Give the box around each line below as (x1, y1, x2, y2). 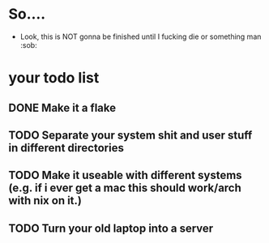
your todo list (8, 69, 100, 87)
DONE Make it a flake (8, 100, 117, 114)
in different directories (8, 141, 124, 155)
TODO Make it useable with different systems (8, 168, 242, 182)
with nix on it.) (8, 194, 83, 207)
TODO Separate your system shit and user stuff (8, 128, 253, 142)
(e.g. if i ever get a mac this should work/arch (8, 181, 241, 195)
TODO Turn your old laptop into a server (8, 221, 214, 235)
